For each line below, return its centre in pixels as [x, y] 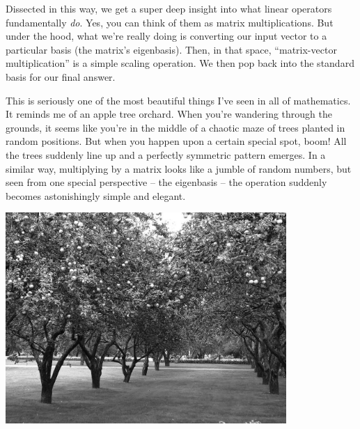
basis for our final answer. [61, 76]
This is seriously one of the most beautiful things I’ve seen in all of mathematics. [178, 100]
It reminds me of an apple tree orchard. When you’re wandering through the [169, 114]
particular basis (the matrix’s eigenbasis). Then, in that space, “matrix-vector [171, 49]
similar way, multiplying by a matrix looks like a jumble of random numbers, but [179, 168]
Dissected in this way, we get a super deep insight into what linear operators [169, 8]
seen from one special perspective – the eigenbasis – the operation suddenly [166, 182]
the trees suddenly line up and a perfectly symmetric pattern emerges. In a [166, 154]
